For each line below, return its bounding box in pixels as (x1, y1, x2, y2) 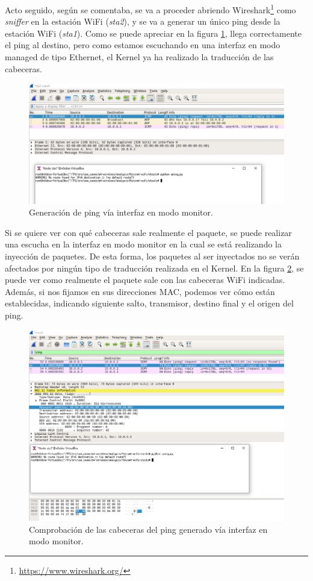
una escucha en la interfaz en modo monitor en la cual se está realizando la (5, 238, 282, 250)
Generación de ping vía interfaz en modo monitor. (29, 206, 213, 219)
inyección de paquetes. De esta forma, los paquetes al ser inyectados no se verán (5, 250, 300, 262)
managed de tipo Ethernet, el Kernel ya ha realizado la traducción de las (5, 51, 274, 63)
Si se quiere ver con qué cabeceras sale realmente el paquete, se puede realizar (5, 226, 292, 238)
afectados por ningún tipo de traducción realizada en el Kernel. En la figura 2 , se (5, 261, 304, 274)
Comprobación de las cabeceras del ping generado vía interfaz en (29, 523, 268, 535)
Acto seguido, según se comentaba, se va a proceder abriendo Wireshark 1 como (5, 2, 296, 16)
